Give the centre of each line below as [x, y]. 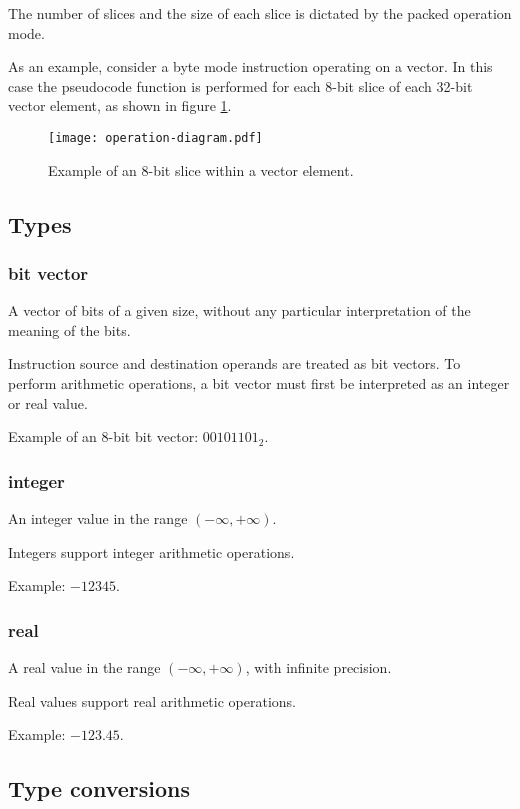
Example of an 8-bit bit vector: [103, 436]
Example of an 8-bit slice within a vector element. [201, 169]
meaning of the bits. [69, 329]
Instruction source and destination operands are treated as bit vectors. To [234, 363]
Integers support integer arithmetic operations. [151, 551]
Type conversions [99, 788]
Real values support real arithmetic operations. [152, 700]
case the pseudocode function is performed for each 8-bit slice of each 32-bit [240, 85]
